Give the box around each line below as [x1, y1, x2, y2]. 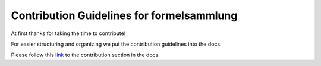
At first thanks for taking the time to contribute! [11, 30, 126, 37]
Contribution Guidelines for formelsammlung [11, 9, 238, 22]
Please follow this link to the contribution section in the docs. [11, 51, 160, 59]
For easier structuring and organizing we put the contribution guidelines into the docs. [11, 40, 222, 48]
